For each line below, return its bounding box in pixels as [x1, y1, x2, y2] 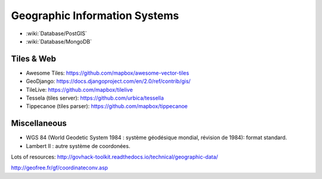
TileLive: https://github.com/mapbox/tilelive [26, 86, 134, 93]
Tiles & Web [11, 54, 57, 64]
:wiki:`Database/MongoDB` [26, 38, 92, 45]
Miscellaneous [11, 118, 67, 128]
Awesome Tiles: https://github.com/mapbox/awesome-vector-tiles [26, 69, 190, 76]
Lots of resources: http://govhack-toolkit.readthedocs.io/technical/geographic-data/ [11, 153, 218, 161]
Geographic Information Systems [11, 9, 179, 22]
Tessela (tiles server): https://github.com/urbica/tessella [26, 94, 164, 101]
